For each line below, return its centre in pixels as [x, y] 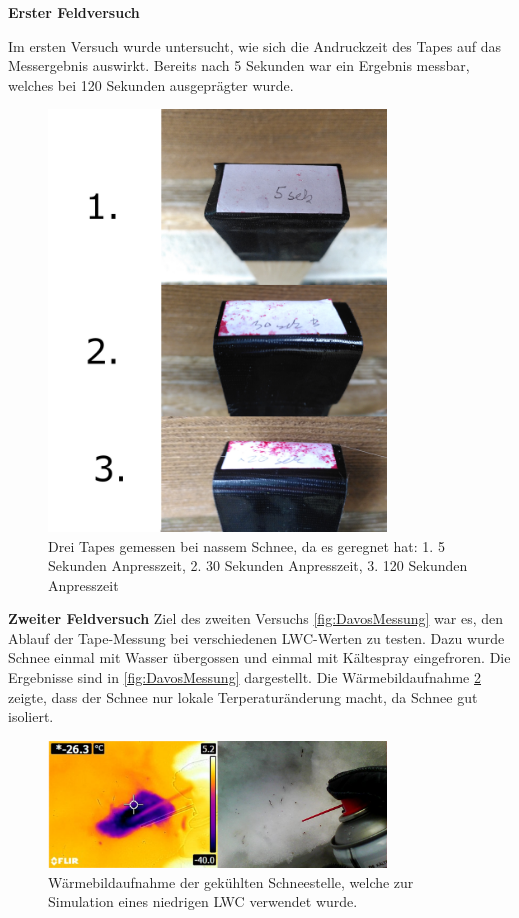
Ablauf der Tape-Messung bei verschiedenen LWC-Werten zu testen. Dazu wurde [256, 637]
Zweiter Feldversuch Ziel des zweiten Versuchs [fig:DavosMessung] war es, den [255, 618]
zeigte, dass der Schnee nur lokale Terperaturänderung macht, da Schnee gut [243, 696]
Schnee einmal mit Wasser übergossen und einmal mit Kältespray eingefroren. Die [259, 657]
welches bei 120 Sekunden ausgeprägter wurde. [151, 84]
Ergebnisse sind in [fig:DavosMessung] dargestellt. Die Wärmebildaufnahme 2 [245, 677]
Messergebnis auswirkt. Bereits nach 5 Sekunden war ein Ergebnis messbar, [239, 65]
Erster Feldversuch [74, 12]
